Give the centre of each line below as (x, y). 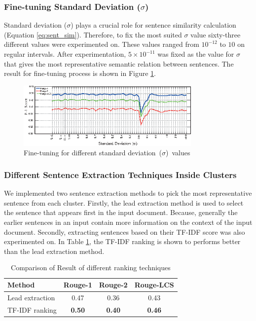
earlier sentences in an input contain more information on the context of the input (128, 222)
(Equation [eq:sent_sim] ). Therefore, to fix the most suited (93, 34)
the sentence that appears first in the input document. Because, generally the (121, 212)
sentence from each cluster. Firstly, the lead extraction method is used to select (124, 202)
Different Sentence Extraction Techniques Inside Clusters (120, 174)
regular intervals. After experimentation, (65, 54)
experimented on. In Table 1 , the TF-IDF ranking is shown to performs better (122, 241)
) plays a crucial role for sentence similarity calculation (153, 25)
